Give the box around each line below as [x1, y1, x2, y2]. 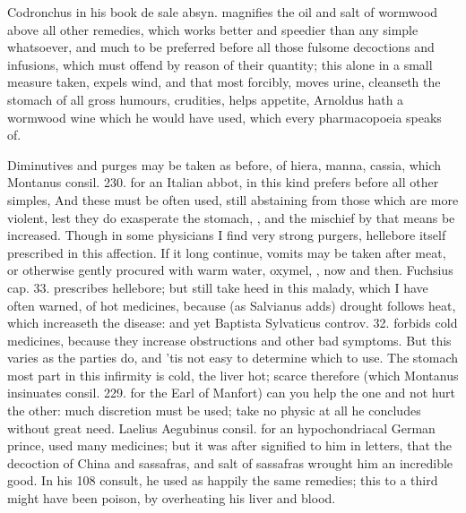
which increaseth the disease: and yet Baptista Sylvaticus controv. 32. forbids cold [7, 313, 458, 332]
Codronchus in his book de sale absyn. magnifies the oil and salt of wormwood [7, 3, 438, 21]
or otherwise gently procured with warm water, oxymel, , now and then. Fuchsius [7, 261, 453, 279]
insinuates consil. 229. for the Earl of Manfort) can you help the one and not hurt [7, 383, 455, 402]
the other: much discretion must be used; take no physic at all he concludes [7, 401, 421, 420]
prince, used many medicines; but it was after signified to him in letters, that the [7, 436, 452, 455]
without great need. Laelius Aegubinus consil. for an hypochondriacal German [7, 418, 436, 437]
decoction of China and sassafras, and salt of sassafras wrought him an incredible [7, 453, 453, 472]
